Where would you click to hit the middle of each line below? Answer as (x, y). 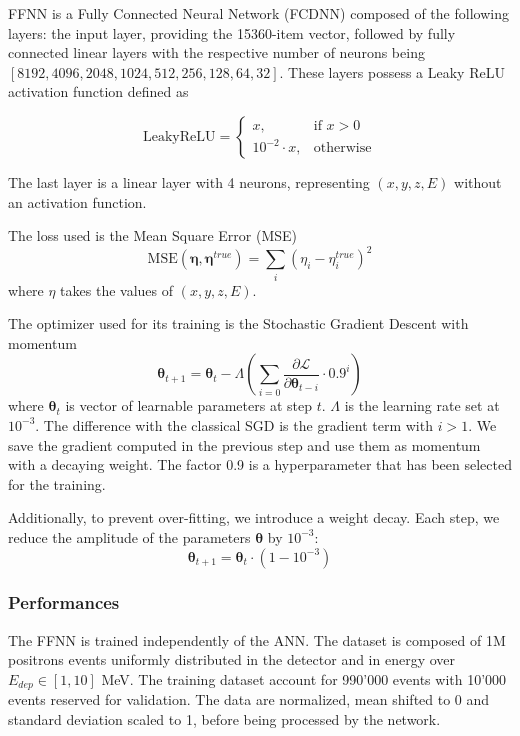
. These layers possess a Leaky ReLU (392, 71)
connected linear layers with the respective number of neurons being (216, 52)
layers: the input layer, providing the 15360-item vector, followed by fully (232, 32)
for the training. (57, 483)
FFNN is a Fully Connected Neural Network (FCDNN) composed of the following (258, 13)
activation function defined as (98, 91)
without (478, 181)
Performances (64, 602)
